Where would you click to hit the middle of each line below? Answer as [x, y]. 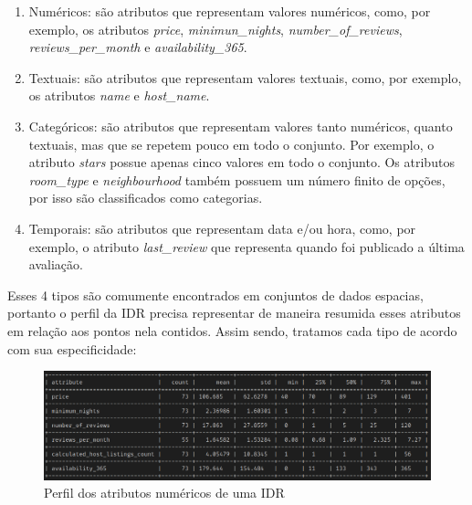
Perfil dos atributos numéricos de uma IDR [164, 493]
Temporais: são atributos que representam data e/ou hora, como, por [222, 228]
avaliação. [56, 264]
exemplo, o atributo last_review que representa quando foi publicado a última [246, 246]
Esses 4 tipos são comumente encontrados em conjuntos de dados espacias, [215, 295]
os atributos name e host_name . [119, 95]
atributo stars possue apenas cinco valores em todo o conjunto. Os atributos [241, 162]
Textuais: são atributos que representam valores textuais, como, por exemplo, [245, 77]
